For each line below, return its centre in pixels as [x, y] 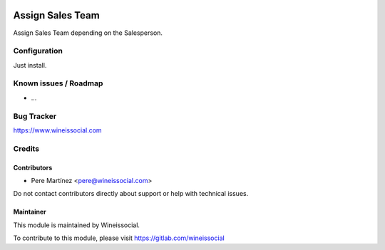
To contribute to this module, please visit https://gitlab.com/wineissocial [119, 238]
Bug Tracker [35, 116]
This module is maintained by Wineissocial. [77, 225]
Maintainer [30, 212]
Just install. [30, 65]
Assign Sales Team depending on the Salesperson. [88, 33]
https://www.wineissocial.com [58, 130]
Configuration [38, 51]
